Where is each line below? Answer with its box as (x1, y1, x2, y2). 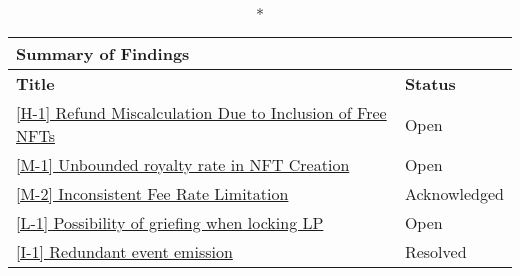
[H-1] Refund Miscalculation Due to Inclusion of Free (16, 101, 387, 124)
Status (404, 72, 456, 95)
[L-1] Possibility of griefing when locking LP (16, 211, 324, 234)
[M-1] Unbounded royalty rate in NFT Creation (16, 153, 350, 176)
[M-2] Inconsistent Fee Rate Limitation (16, 182, 289, 205)
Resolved (404, 240, 467, 263)
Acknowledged (404, 182, 504, 205)
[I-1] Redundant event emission (16, 240, 233, 263)
